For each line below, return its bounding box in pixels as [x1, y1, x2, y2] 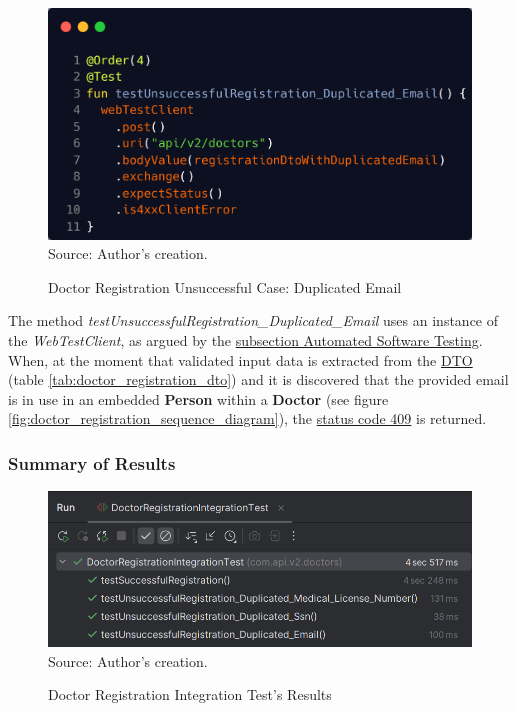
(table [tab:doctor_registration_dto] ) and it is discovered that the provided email [8, 369, 509, 390]
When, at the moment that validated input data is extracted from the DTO [8, 349, 473, 370]
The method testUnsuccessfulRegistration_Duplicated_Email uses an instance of [8, 310, 499, 331]
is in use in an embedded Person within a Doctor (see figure [8, 388, 389, 409]
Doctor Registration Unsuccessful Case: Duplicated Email [48, 276, 402, 297]
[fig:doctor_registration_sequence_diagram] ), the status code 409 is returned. [8, 408, 487, 429]
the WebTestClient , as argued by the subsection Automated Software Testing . [8, 330, 483, 351]
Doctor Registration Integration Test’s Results [48, 684, 332, 705]
